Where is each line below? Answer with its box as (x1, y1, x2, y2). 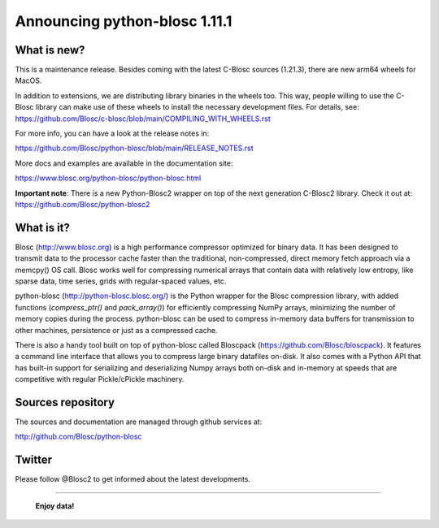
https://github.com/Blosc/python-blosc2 (15, 199, 150, 209)
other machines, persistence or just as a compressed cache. (15, 325, 218, 335)
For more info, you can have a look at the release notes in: (15, 128, 210, 138)
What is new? (15, 43, 85, 57)
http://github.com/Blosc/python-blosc (15, 431, 142, 442)
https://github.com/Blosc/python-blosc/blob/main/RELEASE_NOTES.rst (15, 143, 254, 154)
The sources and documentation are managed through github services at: (15, 417, 263, 426)
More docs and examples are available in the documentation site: (15, 158, 233, 168)
